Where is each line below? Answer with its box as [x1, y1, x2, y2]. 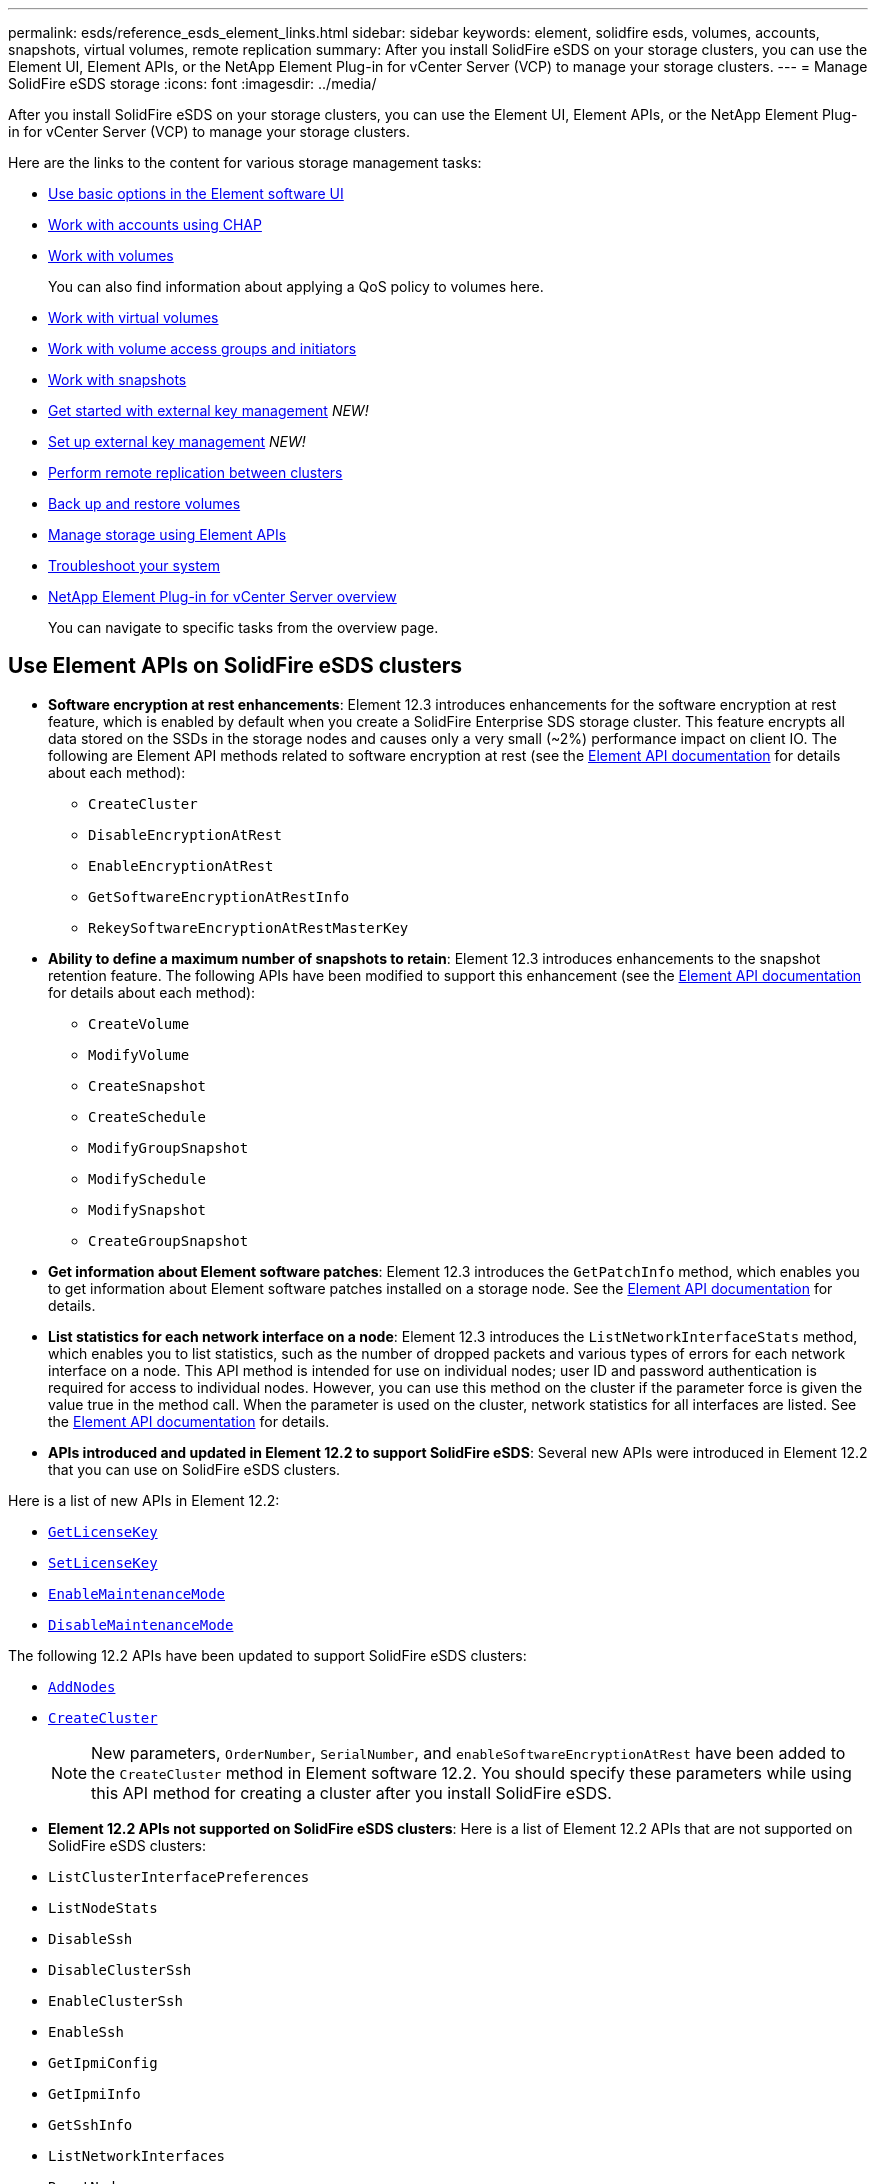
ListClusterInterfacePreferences [48, 1868, 310, 1885]
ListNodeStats [48, 1899, 158, 1916]
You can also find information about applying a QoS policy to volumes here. [48, 278, 544, 295]
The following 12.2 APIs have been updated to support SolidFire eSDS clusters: [8, 1646, 527, 1664]
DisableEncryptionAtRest [88, 826, 282, 843]
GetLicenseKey [48, 1523, 158, 1540]
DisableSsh [48, 1930, 133, 1947]
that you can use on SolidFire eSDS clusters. [48, 1460, 341, 1478]
